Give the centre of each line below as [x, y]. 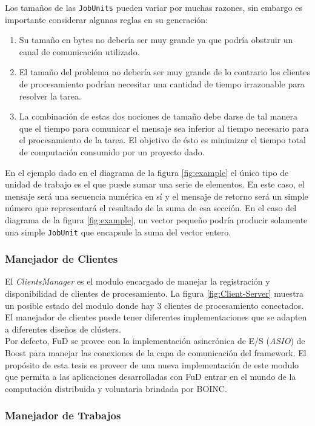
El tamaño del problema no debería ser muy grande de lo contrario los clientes [164, 72]
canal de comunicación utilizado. [79, 51]
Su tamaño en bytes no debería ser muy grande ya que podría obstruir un [156, 40]
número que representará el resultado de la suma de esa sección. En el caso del [151, 208]
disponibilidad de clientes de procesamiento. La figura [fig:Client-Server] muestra [154, 293]
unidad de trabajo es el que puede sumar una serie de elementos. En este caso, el [155, 184]
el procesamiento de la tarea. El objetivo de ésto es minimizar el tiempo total [162, 140]
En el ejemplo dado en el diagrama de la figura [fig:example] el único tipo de [147, 172]
